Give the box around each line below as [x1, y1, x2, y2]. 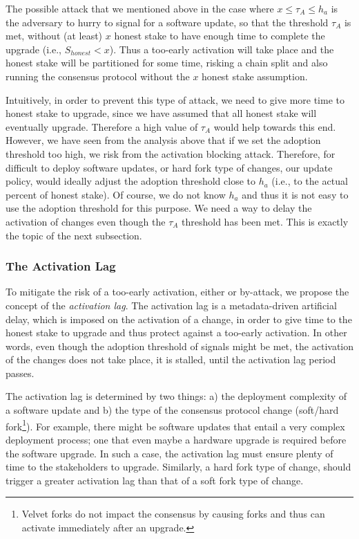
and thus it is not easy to [242, 187, 349, 201]
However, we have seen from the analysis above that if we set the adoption [6, 133, 321, 147]
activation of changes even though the [6, 214, 166, 228]
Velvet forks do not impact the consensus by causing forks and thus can [21, 506, 325, 521]
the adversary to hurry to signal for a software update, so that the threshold [6, 15, 329, 29]
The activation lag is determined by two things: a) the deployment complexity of [6, 389, 347, 403]
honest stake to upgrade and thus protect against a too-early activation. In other [6, 325, 347, 340]
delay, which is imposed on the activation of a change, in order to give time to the [6, 311, 352, 326]
